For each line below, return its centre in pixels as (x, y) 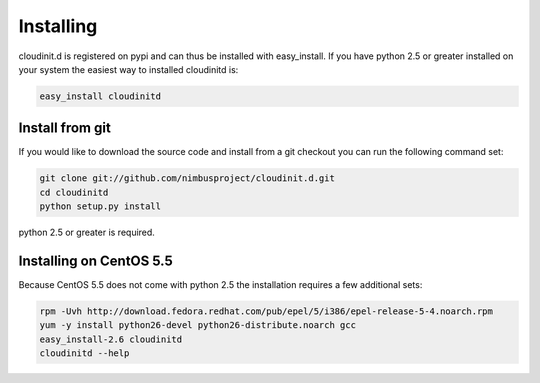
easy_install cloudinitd (100, 96)
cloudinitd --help (84, 353)
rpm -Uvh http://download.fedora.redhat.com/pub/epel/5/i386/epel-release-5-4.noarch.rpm (266, 311)
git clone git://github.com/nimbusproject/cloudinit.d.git (187, 178)
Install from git (65, 128)
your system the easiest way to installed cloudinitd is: (128, 69)
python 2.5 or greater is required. (86, 232)
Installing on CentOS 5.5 (96, 260)
